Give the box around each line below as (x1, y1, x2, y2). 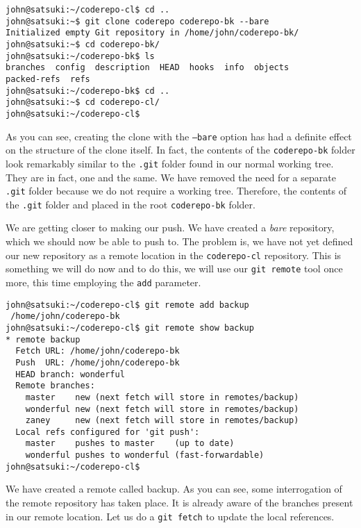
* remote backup (6, 334, 81, 345)
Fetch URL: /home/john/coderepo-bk (15, 346, 180, 356)
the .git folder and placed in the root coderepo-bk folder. (6, 197, 255, 211)
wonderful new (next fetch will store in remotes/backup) (25, 404, 299, 414)
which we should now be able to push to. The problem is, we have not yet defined (6, 234, 353, 249)
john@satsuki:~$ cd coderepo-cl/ (6, 97, 160, 108)
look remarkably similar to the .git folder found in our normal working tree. (6, 156, 334, 170)
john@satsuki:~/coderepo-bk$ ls (6, 51, 155, 61)
